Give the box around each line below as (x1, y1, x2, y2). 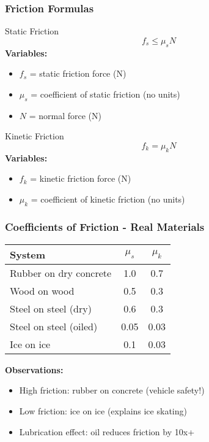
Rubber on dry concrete (10, 265, 112, 280)
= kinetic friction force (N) (30, 172, 131, 185)
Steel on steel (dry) (10, 301, 92, 316)
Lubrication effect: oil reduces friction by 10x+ (19, 425, 195, 438)
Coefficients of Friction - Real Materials (5, 219, 205, 235)
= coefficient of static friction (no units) (31, 87, 180, 100)
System (10, 247, 46, 262)
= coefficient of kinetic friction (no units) (31, 192, 185, 205)
